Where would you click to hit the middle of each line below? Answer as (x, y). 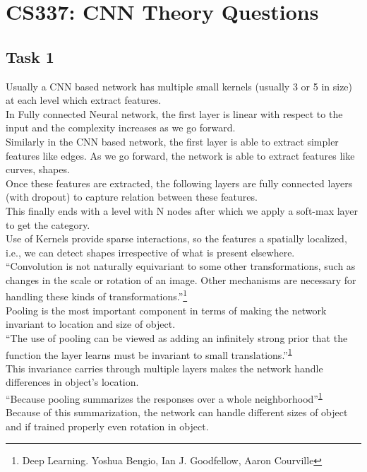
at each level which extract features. (84, 100)
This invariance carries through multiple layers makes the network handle (164, 368)
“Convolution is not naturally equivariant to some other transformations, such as (181, 266)
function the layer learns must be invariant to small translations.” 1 (149, 353)
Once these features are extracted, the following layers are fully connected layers (179, 183)
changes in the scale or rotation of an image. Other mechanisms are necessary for (181, 279)
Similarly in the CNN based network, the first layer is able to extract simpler (172, 141)
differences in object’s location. (72, 382)
